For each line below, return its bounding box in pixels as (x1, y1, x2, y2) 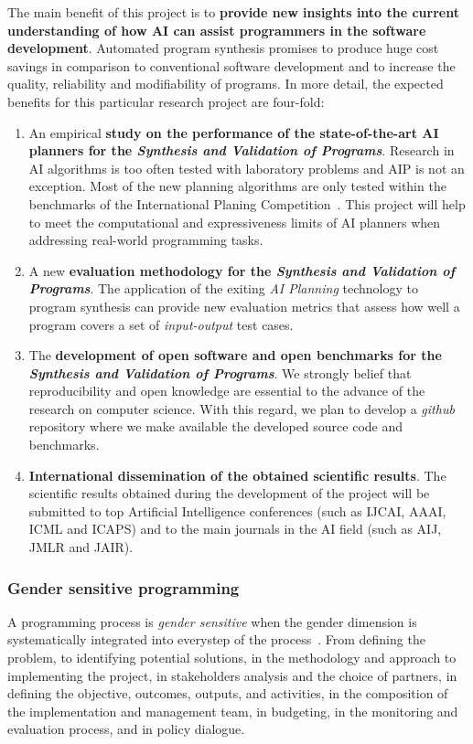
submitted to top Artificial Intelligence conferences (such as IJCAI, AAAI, (28, 501, 446, 520)
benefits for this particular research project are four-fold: (7, 91, 325, 111)
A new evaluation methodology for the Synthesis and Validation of (28, 260, 456, 280)
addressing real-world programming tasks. (28, 230, 263, 250)
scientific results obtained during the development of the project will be (28, 484, 430, 503)
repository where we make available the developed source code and (28, 417, 403, 436)
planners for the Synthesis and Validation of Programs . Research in (28, 141, 455, 160)
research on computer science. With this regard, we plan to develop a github (28, 399, 455, 418)
